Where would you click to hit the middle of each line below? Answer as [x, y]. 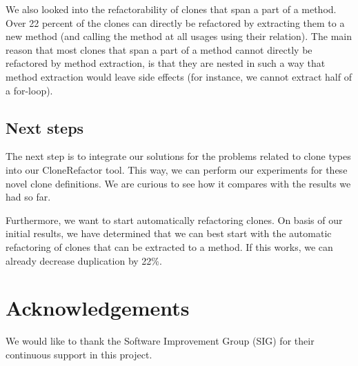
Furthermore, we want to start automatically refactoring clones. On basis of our [174, 220]
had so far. [28, 197]
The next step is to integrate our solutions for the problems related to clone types [178, 156]
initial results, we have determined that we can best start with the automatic [169, 233]
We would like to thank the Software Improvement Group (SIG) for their [160, 341]
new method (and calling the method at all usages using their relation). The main [179, 36]
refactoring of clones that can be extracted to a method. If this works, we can [169, 246]
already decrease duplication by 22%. [84, 260]
